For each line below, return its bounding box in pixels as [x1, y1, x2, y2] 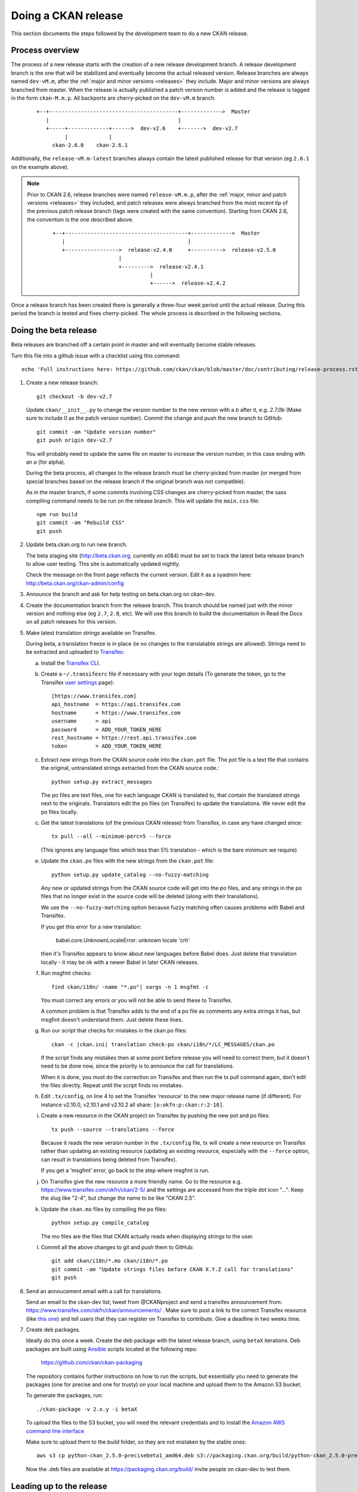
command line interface [26, 1427, 85, 1435]
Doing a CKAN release [11, 9, 124, 22]
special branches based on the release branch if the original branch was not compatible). [26, 477, 246, 485]
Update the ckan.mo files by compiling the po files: [41, 1206, 167, 1213]
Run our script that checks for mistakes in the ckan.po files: [41, 1027, 187, 1034]
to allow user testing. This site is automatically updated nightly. [26, 560, 180, 567]
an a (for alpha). [26, 458, 66, 466]
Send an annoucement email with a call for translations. [26, 1287, 162, 1294]
